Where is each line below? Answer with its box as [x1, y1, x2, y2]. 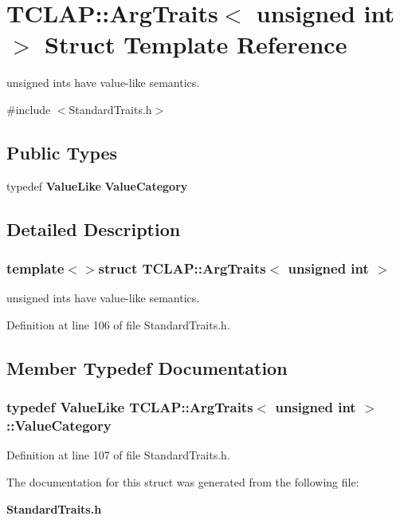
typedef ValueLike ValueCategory [6, 177, 188, 194]
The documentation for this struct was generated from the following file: [6, 474, 359, 490]
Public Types [6, 140, 118, 164]
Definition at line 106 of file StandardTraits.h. [6, 316, 230, 333]
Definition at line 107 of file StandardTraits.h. [6, 447, 230, 463]
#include [6, 100, 51, 117]
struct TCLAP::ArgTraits [98, 258, 266, 278]
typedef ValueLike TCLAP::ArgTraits [6, 397, 253, 417]
